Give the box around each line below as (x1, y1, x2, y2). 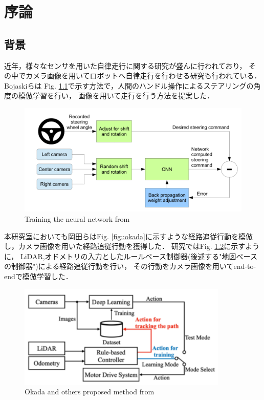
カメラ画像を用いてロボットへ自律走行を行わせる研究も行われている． (25, 70, 261, 81)
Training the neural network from (25, 214, 130, 224)
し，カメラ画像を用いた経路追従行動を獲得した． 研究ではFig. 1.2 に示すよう (4, 241, 260, 251)
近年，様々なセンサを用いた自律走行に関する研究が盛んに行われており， (4, 60, 247, 71)
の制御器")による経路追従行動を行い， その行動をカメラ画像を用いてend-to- (4, 261, 256, 271)
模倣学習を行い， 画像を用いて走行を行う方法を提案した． (18, 90, 214, 101)
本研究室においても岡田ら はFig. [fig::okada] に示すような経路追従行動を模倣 (4, 230, 253, 241)
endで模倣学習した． (4, 270, 73, 281)
